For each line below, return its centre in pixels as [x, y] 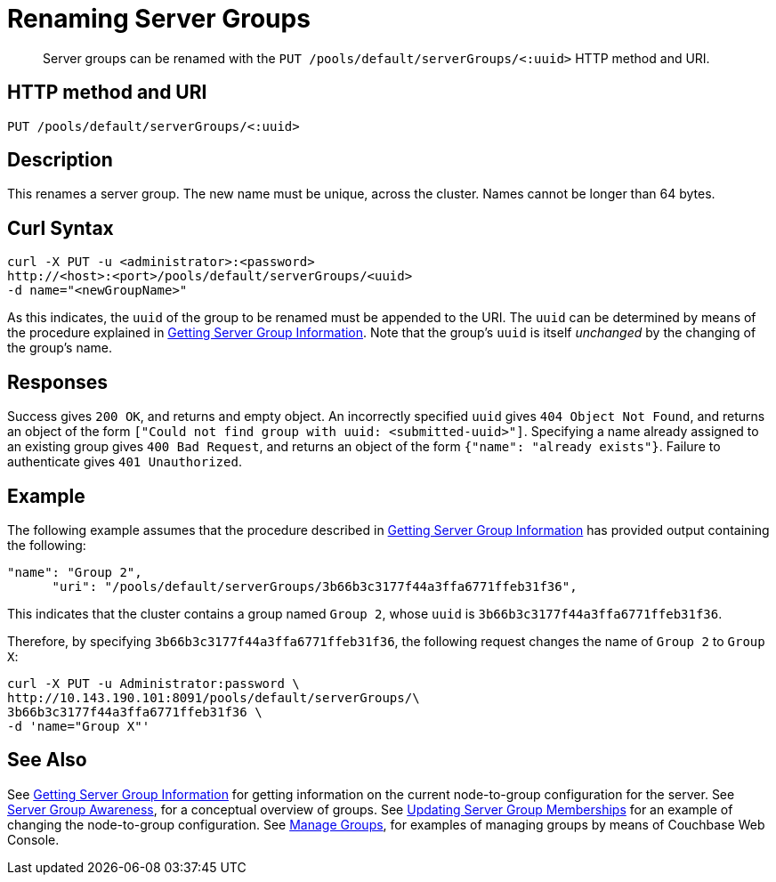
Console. [33, 839]
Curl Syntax [61, 228]
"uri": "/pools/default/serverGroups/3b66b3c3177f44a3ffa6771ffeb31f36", [315, 586]
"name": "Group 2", [75, 572]
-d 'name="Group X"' [79, 726]
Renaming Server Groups [159, 19]
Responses [58, 382]
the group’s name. [60, 348]
